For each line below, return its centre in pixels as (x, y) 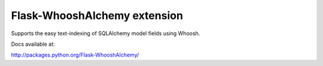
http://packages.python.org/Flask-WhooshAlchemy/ (75, 55)
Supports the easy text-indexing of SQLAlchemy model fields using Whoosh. (106, 33)
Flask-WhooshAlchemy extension (97, 15)
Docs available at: (33, 44)
